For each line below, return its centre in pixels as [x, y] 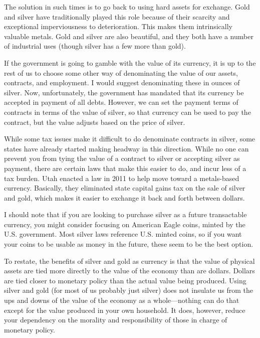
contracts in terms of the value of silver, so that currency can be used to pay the [127, 112]
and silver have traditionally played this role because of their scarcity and [117, 16]
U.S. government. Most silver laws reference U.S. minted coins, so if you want [123, 234]
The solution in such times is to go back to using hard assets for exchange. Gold [127, 7]
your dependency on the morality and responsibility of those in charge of [116, 320]
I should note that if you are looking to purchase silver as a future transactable [125, 214]
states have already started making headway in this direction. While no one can [126, 148]
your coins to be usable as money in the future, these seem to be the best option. [129, 244]
